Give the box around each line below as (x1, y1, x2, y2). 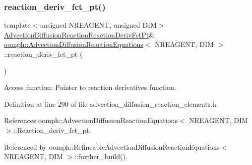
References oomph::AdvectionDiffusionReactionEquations (4, 115, 178, 125)
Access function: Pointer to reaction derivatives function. (4, 82, 177, 92)
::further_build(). (74, 151, 127, 162)
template (4, 20, 31, 30)
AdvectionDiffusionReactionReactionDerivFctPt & (4, 29, 155, 40)
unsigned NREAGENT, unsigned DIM (40, 20, 157, 30)
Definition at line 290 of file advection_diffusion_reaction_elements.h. (4, 98, 218, 109)
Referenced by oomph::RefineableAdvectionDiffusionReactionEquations (4, 141, 220, 152)
